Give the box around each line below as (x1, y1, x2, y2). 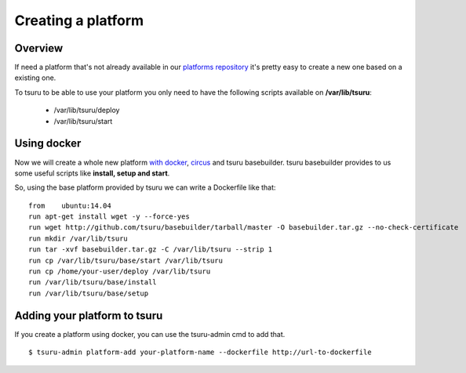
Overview (14, 42, 64, 55)
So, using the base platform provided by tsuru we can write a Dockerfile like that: (14, 183, 276, 192)
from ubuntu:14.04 (28, 201, 111, 210)
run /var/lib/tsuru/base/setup (28, 288, 149, 298)
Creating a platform (14, 12, 144, 29)
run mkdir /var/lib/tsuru (28, 234, 129, 243)
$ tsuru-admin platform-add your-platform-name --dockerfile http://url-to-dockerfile (28, 348, 372, 357)
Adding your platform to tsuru (14, 309, 163, 322)
